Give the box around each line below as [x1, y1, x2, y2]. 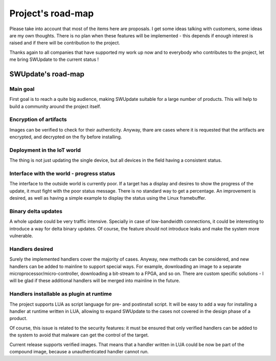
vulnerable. [9, 233, 33, 239]
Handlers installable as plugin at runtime [9, 290, 112, 298]
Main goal [9, 85, 35, 92]
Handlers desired [9, 245, 54, 252]
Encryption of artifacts [9, 116, 67, 123]
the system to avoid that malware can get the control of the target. [9, 332, 149, 338]
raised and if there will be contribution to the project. [9, 40, 120, 46]
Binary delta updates [9, 208, 62, 215]
